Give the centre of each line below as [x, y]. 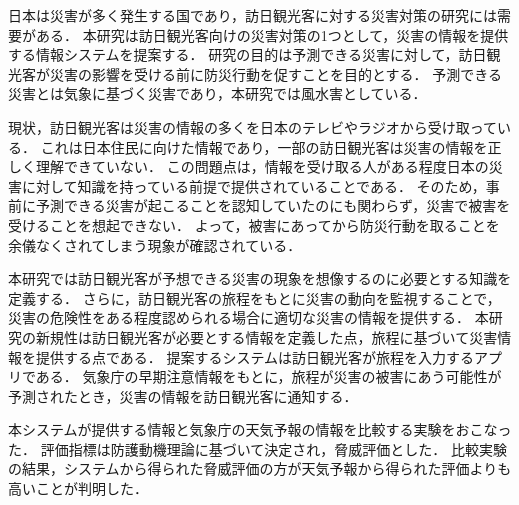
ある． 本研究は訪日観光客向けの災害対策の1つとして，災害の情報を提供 [272, 34]
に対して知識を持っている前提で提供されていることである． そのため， [253, 185]
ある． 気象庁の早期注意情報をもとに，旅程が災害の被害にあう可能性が [268, 376]
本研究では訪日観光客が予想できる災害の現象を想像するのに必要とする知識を [260, 278]
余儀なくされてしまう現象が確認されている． [155, 244]
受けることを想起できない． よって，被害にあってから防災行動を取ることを [254, 224]
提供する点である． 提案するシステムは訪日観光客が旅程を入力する [255, 356]
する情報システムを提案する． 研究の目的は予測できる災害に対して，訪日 [247, 54]
